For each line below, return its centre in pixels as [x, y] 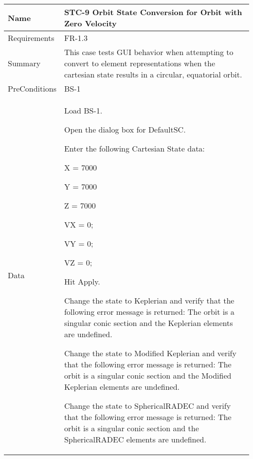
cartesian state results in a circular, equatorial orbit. [153, 74]
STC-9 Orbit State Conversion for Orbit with [153, 12]
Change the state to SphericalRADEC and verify [147, 406]
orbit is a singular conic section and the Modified [148, 375]
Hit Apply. [82, 281]
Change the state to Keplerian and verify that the [149, 300]
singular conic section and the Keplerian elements [148, 323]
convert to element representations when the [139, 63]
